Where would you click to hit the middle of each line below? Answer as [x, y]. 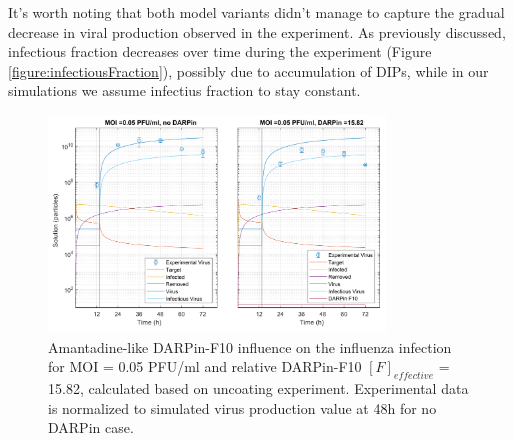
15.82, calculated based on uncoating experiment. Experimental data [258, 388]
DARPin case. [91, 427]
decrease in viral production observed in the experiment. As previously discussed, [257, 31]
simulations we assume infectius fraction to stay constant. [184, 90]
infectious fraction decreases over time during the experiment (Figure [220, 51]
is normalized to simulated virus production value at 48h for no [242, 407]
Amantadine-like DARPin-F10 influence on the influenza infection [250, 346]
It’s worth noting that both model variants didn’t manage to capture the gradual [256, 12]
